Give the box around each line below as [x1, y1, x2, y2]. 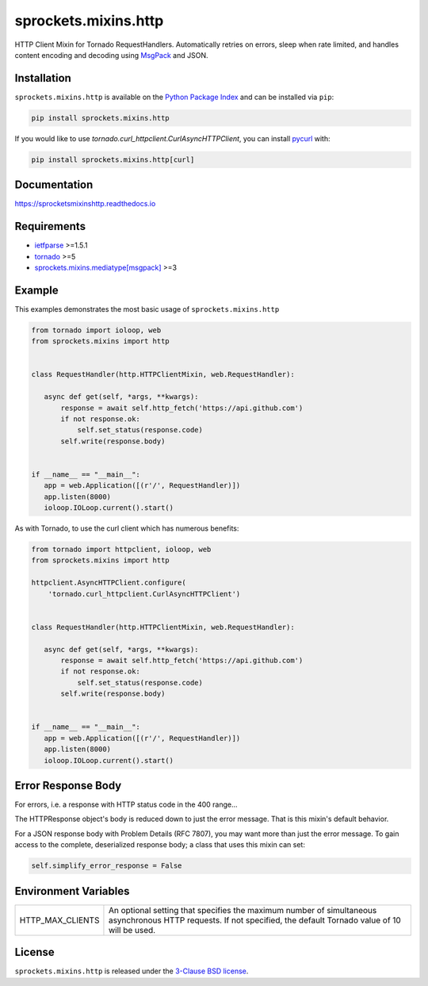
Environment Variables [14, 884, 130, 898]
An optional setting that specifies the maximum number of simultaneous [108, 904, 377, 915]
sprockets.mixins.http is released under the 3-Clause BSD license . [14, 966, 249, 976]
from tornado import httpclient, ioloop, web [31, 545, 212, 554]
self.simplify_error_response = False [31, 861, 182, 870]
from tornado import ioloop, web [31, 325, 162, 335]
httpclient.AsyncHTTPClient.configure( [31, 578, 186, 587]
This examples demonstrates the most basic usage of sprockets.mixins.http [14, 304, 280, 313]
